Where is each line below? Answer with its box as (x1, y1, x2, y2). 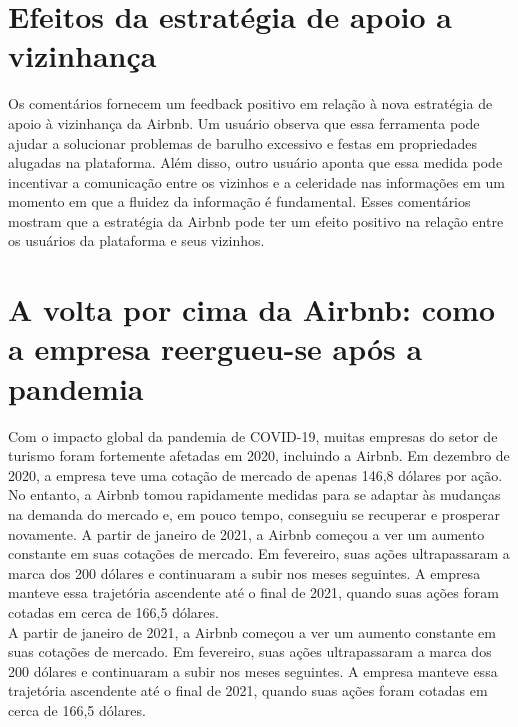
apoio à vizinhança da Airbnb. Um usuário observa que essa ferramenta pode (8, 112, 480, 133)
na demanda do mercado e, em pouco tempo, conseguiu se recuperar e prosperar (8, 503, 501, 524)
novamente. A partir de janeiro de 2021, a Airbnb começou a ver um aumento (8, 523, 485, 544)
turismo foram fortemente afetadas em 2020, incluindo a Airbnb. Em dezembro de (8, 445, 510, 466)
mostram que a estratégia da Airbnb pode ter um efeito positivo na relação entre (8, 210, 504, 231)
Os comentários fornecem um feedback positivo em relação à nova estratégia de (8, 93, 493, 114)
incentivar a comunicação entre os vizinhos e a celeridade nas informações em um (8, 171, 505, 192)
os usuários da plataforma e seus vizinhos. (8, 230, 265, 251)
